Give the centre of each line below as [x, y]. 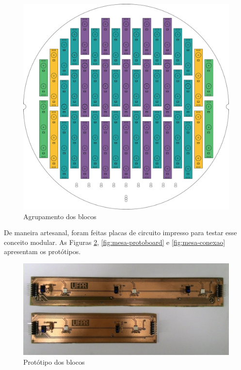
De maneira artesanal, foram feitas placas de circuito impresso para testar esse [120, 233]
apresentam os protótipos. [42, 251]
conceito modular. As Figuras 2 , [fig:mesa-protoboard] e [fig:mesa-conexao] [115, 242]
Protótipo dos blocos [54, 362]
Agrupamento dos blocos [60, 216]
